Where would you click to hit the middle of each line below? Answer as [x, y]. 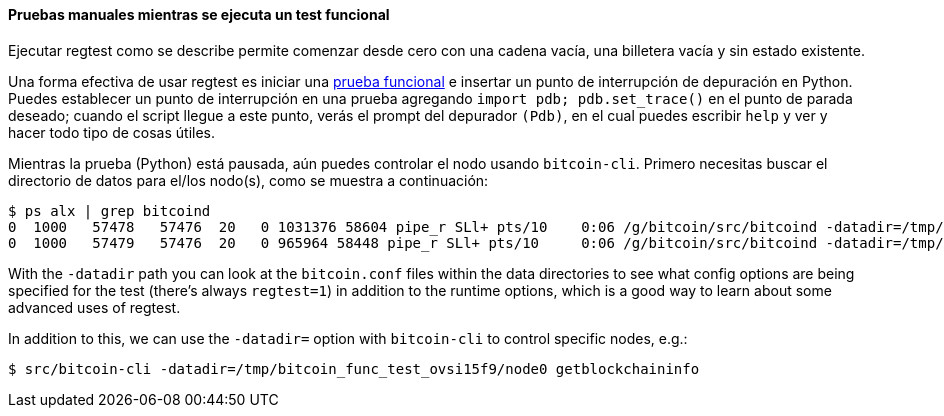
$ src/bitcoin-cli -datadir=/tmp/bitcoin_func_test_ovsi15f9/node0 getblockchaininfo [354, 368]
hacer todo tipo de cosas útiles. [111, 132]
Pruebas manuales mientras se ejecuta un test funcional [199, 14]
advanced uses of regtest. [94, 307]
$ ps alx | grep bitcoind [109, 210]
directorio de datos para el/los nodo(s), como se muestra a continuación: [248, 180]
